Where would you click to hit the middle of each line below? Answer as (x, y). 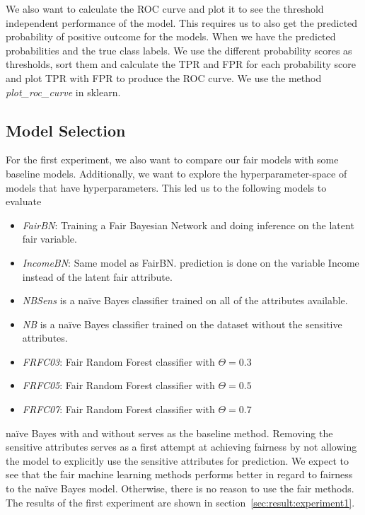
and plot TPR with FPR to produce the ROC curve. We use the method (164, 77)
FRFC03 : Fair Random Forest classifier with (118, 361)
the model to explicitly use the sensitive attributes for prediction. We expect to (177, 460)
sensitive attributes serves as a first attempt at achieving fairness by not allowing (181, 447)
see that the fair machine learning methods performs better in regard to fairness (179, 474)
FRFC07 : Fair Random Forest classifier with (118, 409)
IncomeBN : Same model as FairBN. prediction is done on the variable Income (191, 262)
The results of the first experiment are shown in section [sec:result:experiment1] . (180, 502)
